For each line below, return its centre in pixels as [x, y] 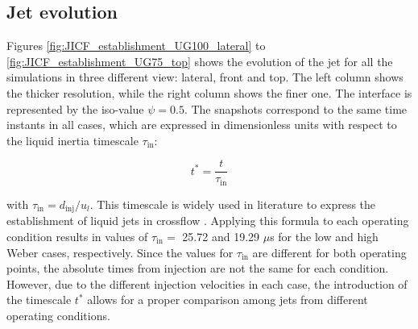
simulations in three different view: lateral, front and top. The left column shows [205, 77]
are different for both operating [329, 252]
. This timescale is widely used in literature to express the [233, 204]
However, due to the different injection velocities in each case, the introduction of [207, 283]
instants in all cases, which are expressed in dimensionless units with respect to [202, 125]
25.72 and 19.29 [221, 236]
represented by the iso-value [75, 108]
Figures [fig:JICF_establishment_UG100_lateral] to [136, 46]
